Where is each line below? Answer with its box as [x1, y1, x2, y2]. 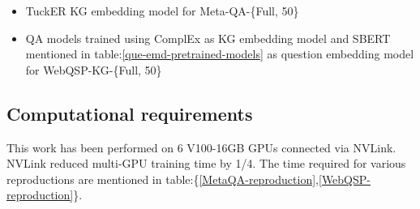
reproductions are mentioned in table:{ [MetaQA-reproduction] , [6, 170, 319, 187]
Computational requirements [6, 100, 253, 126]
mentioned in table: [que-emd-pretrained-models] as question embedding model [25, 45, 414, 62]
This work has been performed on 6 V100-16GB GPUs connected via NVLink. [6, 139, 396, 156]
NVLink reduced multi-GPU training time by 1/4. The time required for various [6, 155, 406, 172]
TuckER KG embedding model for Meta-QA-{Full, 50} [25, 2, 299, 19]
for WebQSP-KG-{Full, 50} [25, 61, 162, 78]
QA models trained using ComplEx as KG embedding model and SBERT [25, 29, 391, 46]
